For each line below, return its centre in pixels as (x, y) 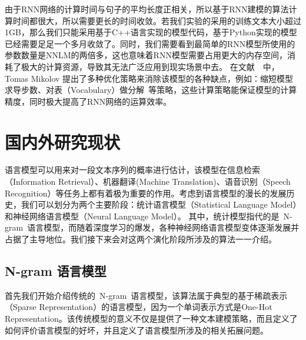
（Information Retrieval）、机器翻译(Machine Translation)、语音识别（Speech (148, 181)
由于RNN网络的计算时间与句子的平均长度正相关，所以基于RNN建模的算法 (147, 9)
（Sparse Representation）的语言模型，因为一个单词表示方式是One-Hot (139, 307)
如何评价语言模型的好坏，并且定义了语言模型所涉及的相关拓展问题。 (137, 330)
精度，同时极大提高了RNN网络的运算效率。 (88, 101)
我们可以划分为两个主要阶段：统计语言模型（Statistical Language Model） (161, 204)
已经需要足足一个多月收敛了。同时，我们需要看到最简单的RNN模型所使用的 (150, 43)
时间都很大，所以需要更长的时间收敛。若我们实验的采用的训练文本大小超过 (157, 20)
